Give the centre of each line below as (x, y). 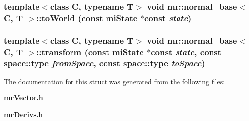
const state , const (186, 51)
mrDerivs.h (24, 114)
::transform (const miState (90, 51)
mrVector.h (24, 98)
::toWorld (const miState (87, 17)
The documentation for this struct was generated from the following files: (115, 81)
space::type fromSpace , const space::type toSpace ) (105, 63)
